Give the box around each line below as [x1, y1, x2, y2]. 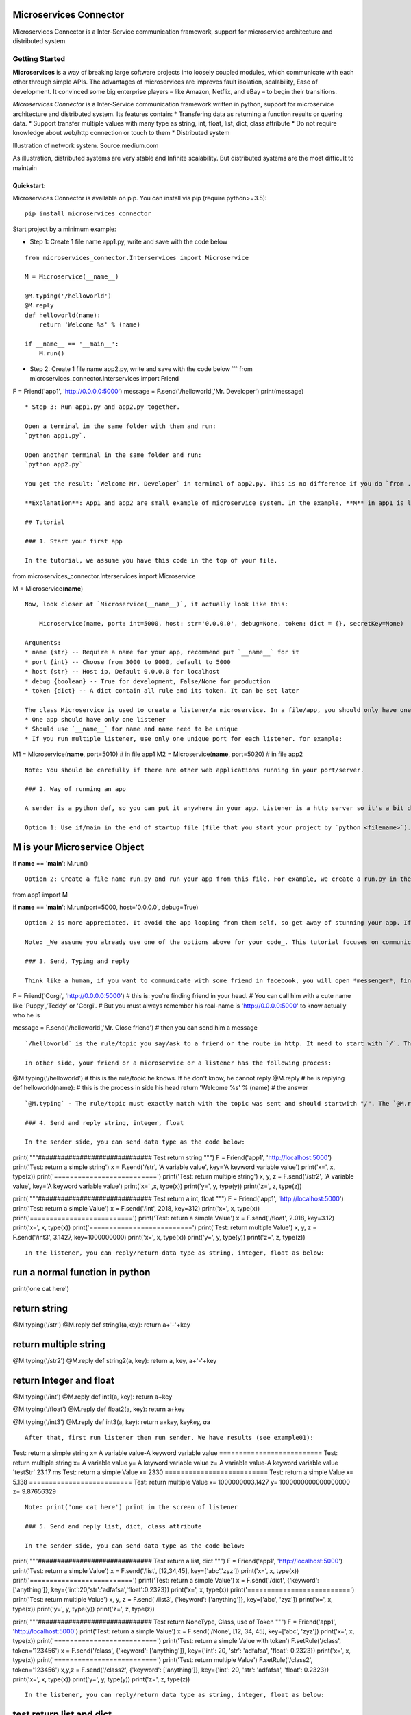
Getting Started [12, 54, 65, 63]
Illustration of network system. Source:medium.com [12, 141, 159, 150]
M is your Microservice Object [12, 841, 145, 853]
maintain [12, 163, 37, 171]
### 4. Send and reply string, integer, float [25, 1119, 184, 1126]
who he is [12, 1010, 40, 1019]
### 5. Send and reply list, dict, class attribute [25, 1523, 202, 1530]
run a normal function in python [12, 1266, 151, 1278]
